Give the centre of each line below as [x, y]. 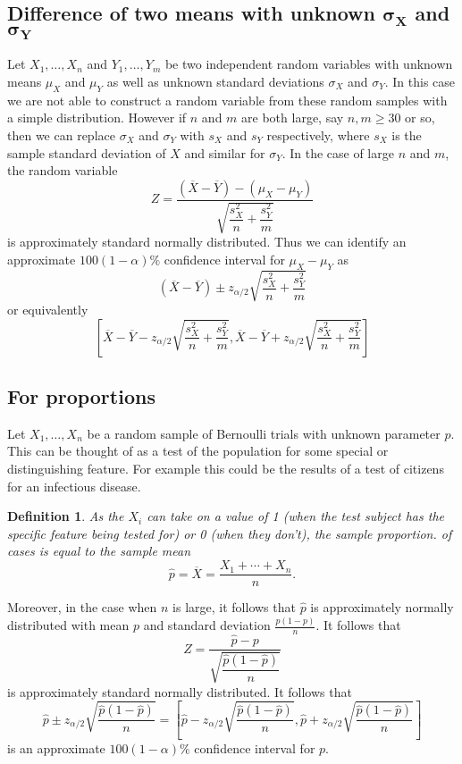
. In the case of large [338, 152]
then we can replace [61, 134]
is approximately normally [382, 607]
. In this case [420, 81]
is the [407, 134]
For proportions [81, 396]
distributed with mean [68, 625]
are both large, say [293, 118]
